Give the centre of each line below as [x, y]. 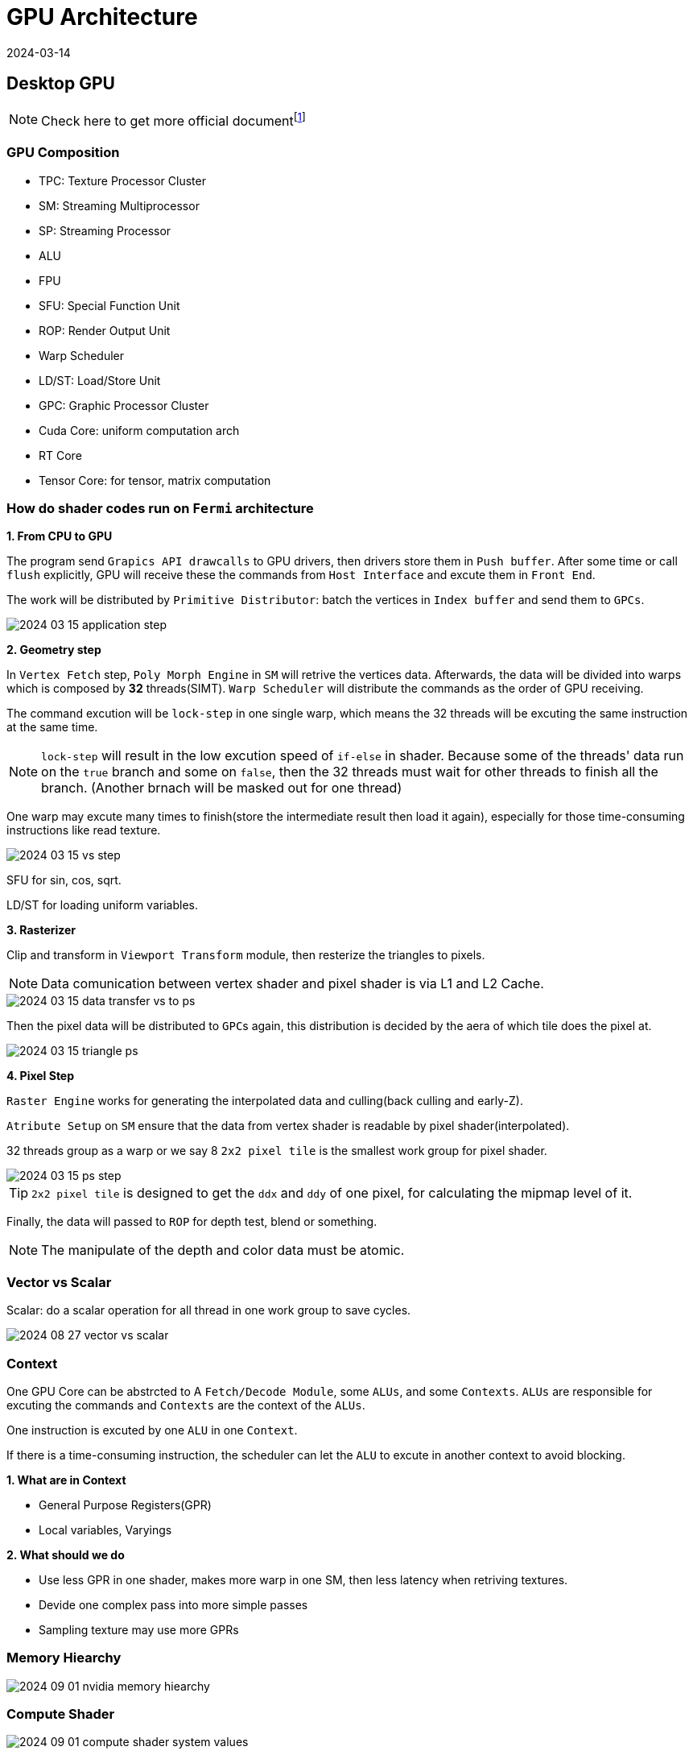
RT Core [60, 455]
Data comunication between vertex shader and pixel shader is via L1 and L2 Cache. [293, 984]
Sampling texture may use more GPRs [139, 1629]
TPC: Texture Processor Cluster [122, 180]
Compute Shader [61, 1714]
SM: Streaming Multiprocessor [119, 205]
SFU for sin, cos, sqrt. [64, 880]
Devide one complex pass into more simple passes [173, 1604]
